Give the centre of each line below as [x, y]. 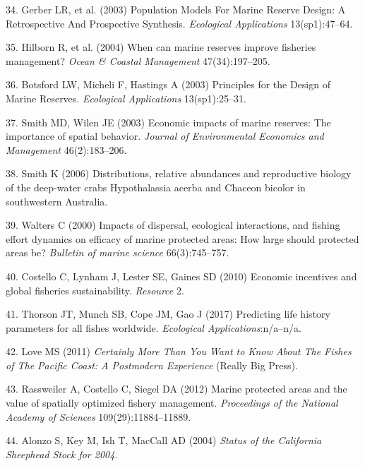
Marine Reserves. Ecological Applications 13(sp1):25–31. [126, 98]
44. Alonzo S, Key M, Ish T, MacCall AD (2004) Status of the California [164, 440]
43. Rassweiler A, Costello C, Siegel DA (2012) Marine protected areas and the [176, 389]
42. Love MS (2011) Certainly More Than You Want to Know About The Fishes [179, 351]
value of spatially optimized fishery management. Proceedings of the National [172, 403]
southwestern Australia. [57, 201]
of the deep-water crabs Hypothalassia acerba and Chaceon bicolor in [156, 187]
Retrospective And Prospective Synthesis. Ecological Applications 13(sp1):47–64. [179, 23]
